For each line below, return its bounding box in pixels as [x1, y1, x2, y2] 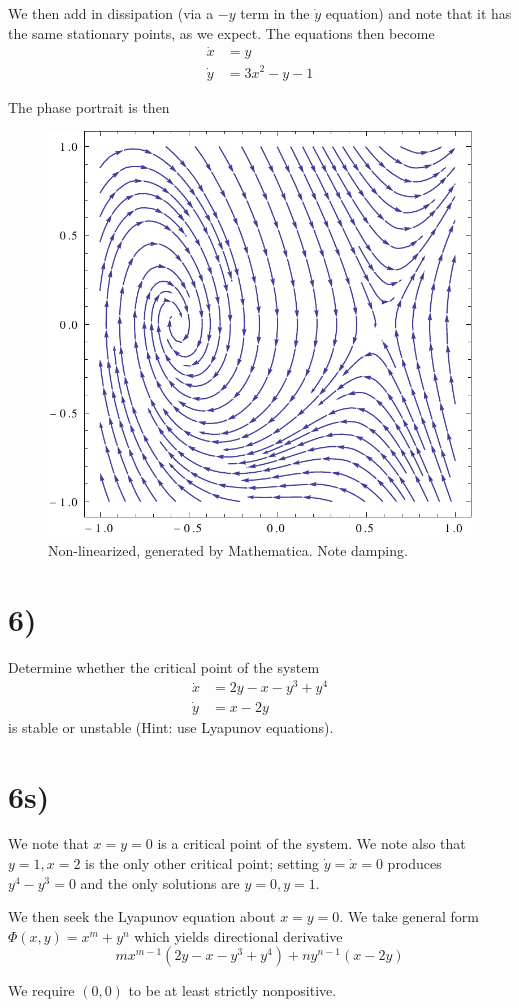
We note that [8, 833, 89, 854]
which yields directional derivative [134, 925, 343, 946]
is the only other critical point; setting [85, 853, 320, 874]
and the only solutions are [80, 872, 240, 893]
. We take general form [339, 906, 480, 927]
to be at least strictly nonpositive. [128, 980, 337, 1001]
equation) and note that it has [325, 3, 512, 23]
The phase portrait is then [8, 96, 170, 117]
